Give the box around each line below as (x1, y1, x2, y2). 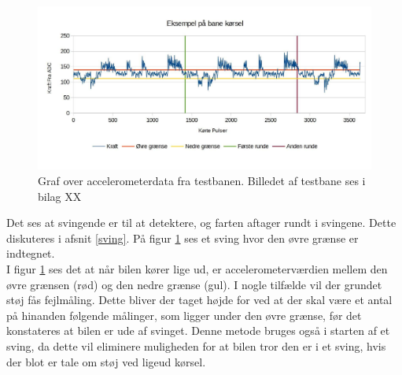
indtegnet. (6, 245, 55, 262)
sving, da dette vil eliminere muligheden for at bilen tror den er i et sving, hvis (6, 337, 386, 354)
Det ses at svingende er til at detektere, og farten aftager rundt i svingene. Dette (6, 214, 396, 231)
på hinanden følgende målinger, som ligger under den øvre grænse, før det (6, 306, 362, 323)
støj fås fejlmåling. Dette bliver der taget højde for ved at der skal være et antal (6, 291, 393, 308)
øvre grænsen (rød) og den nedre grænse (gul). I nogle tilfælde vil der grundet (6, 276, 382, 292)
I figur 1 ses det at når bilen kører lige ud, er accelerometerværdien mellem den (6, 261, 388, 277)
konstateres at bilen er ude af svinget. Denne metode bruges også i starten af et (6, 322, 390, 339)
